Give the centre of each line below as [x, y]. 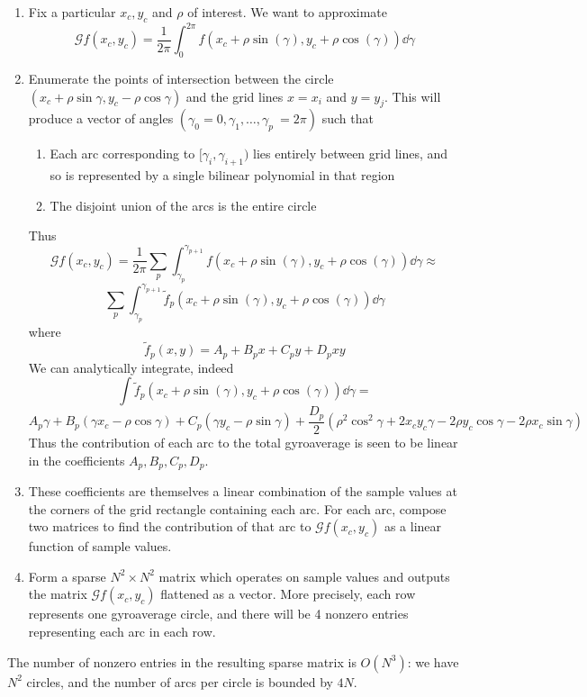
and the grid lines [235, 96]
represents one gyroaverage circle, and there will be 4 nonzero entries [218, 614]
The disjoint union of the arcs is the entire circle [183, 205]
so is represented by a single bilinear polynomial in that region [222, 175]
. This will [412, 96]
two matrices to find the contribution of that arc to [170, 526]
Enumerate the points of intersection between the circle [181, 79]
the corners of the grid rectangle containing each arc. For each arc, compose [237, 508]
